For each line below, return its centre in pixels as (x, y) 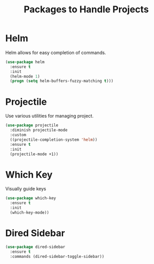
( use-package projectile (32, 125)
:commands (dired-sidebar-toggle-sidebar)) (57, 256)
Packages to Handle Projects (86, 10)
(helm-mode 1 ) (25, 76)
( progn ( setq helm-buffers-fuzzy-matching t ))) (62, 81)
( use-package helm (25, 62)
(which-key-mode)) (30, 212)
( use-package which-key (31, 198)
